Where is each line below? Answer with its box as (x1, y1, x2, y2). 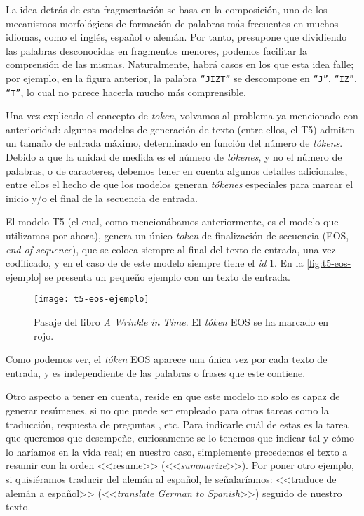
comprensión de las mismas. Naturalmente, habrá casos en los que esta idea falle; (6, 57, 354, 72)
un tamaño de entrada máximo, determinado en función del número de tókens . (6, 135, 343, 150)
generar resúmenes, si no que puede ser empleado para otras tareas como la (6, 403, 329, 418)
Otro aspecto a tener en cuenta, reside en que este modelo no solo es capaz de (6, 389, 340, 404)
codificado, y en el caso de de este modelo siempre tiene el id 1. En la (6, 256, 304, 270)
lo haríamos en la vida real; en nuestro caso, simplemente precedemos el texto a (6, 444, 348, 458)
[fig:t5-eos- (306, 256, 351, 270)
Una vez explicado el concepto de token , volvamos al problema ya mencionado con (6, 108, 358, 123)
